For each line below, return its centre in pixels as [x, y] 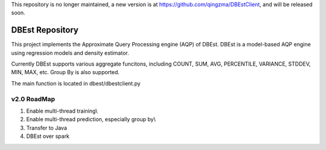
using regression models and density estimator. [70, 53]
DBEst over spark [48, 136]
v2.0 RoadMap [33, 99]
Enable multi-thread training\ [62, 111]
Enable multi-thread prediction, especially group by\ [91, 119]
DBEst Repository [45, 30]
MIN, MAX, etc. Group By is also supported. [66, 72]
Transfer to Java [47, 128]
